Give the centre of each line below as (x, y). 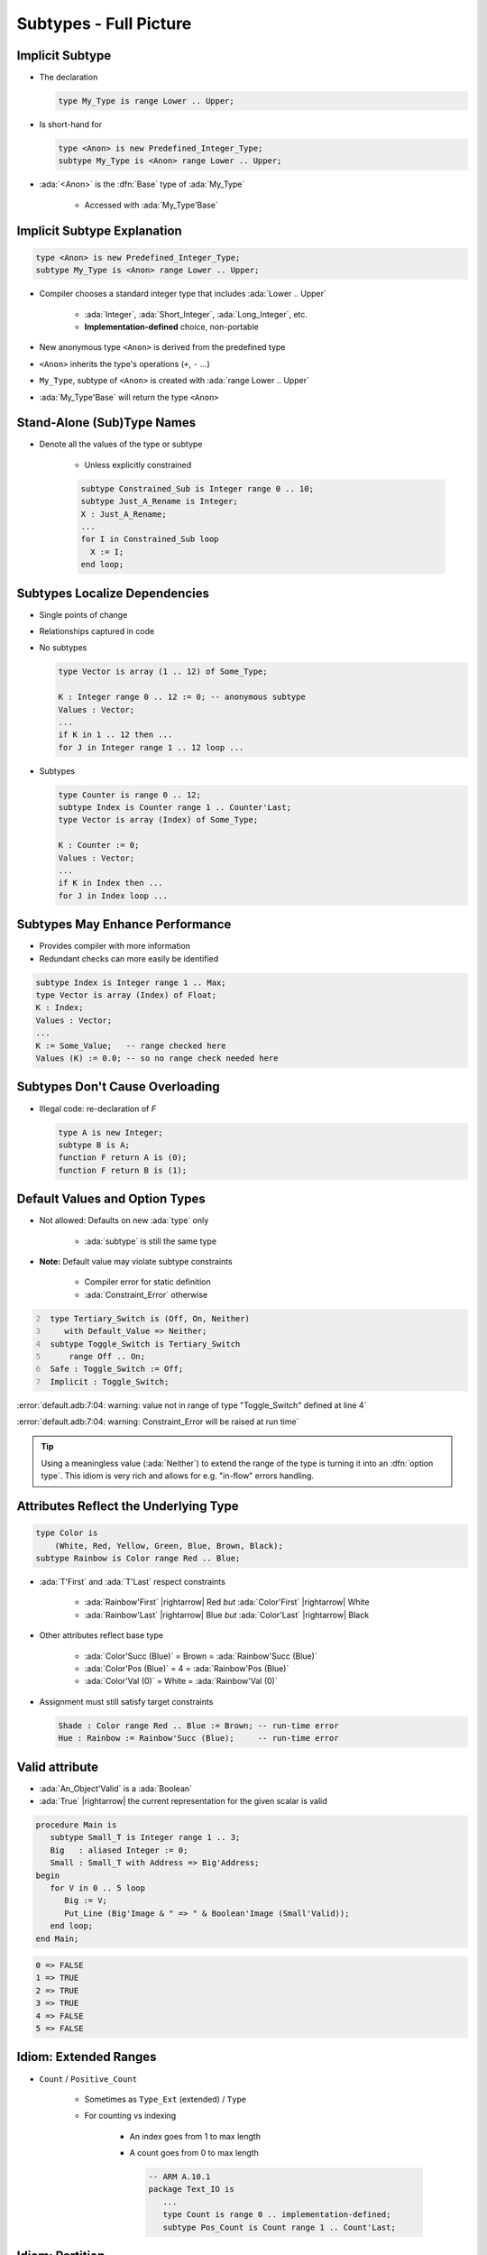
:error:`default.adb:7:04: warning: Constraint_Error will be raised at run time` (158, 1422)
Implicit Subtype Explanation (99, 230)
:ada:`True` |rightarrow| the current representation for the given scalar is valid (184, 1801)
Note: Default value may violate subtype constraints (136, 1261)
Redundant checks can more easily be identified (129, 958)
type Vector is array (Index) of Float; (126, 995)
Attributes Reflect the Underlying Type (128, 1506)
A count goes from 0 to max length (194, 2153)
